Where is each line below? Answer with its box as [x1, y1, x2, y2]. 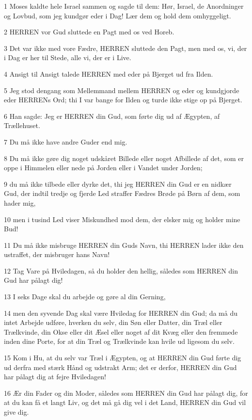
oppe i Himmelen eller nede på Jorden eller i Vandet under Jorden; [4, 162, 203, 173]
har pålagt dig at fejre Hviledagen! [4, 372, 106, 382]
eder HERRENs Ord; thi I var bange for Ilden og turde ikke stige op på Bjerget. [4, 95, 242, 105]
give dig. [4, 407, 29, 417]
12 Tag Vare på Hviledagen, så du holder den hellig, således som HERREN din [4, 265, 238, 275]
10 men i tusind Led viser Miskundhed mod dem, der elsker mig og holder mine [4, 214, 240, 224]
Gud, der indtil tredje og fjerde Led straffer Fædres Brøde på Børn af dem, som [4, 188, 240, 198]
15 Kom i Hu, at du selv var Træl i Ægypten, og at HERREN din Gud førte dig [4, 353, 241, 363]
